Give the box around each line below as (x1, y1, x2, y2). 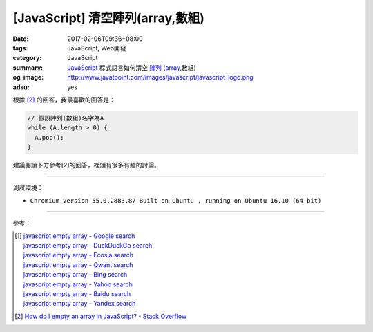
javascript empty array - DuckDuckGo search (23, 241, 153, 249)
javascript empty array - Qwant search (23, 260, 134, 269)
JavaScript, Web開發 (67, 44, 127, 52)
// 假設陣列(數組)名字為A (27, 114, 104, 122)
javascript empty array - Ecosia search (23, 251, 134, 259)
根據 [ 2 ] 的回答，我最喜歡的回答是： (12, 95, 115, 104)
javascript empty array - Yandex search (23, 299, 136, 308)
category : (12, 54, 42, 62)
